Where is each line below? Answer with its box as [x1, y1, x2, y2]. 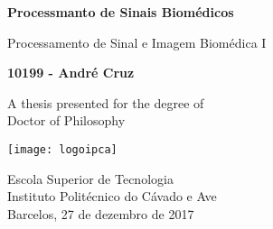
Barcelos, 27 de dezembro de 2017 [7, 204, 194, 223]
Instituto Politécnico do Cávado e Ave [7, 187, 217, 206]
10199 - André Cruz [7, 63, 135, 82]
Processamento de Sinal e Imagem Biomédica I [7, 32, 267, 51]
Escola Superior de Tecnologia [7, 169, 174, 188]
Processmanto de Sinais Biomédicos [7, 3, 234, 21]
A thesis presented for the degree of [7, 93, 204, 112]
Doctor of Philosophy [7, 111, 126, 130]
